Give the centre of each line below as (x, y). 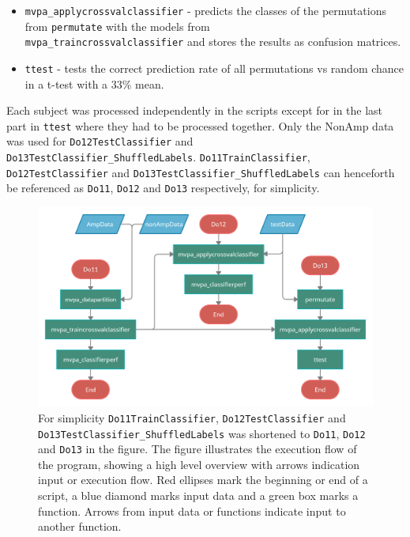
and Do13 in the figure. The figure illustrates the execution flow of (197, 449)
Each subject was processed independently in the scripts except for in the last (195, 110)
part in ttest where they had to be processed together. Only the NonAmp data (200, 125)
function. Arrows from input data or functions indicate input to (192, 511)
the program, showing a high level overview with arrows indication (199, 464)
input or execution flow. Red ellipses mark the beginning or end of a (203, 480)
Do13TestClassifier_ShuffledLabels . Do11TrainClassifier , (158, 157)
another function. (80, 526)
